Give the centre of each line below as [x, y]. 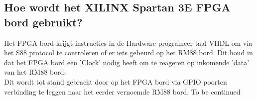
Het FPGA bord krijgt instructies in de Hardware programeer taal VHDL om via [128, 43]
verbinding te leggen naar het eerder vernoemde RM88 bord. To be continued [122, 91]
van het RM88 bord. [35, 72]
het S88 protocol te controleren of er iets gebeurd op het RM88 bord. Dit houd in [128, 52]
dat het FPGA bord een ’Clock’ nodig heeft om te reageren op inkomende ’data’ [127, 62]
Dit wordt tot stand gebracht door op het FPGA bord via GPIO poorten [116, 81]
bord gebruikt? [43, 22]
